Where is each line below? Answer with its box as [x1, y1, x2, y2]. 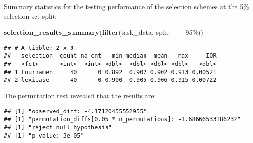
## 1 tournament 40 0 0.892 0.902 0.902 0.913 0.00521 [4, 68, 217, 76]
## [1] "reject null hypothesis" [4, 124, 112, 131]
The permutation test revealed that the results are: [4, 91, 156, 101]
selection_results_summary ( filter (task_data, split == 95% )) [4, 27, 203, 37]
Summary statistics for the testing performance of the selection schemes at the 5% [4, 1, 249, 11]
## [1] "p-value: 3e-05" [4, 132, 84, 139]
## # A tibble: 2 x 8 [4, 44, 74, 51]
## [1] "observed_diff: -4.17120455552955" [4, 108, 147, 115]
